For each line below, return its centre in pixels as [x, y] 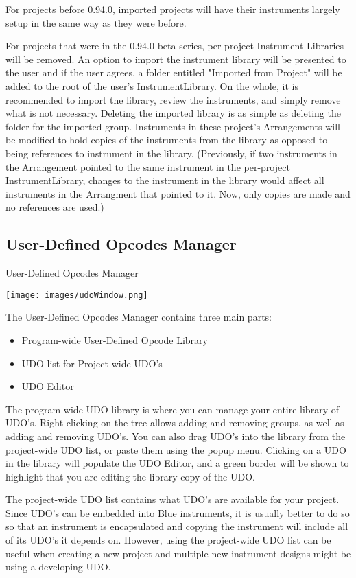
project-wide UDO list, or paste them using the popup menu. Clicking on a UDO [176, 449]
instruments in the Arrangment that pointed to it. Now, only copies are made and [178, 193]
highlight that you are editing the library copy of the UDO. [130, 476]
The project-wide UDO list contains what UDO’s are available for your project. [173, 499]
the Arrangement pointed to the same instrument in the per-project [148, 166]
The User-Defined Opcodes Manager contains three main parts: [139, 317]
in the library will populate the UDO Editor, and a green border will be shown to [177, 463]
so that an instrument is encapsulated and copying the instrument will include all [177, 526]
